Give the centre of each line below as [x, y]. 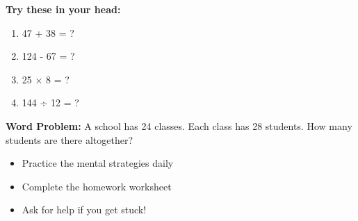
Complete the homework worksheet [97, 186]
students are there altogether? [70, 139]
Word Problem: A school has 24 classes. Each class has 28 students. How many [179, 125]
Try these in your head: [63, 9]
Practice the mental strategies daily [98, 163]
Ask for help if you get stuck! [84, 210]
